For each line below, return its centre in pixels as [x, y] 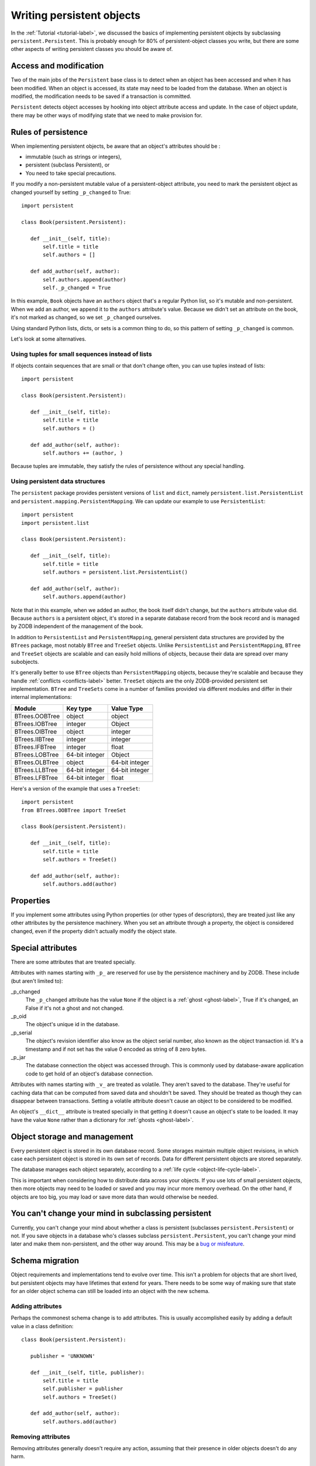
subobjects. [25, 661]
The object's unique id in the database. [73, 1024]
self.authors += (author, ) [83, 453]
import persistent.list [55, 523]
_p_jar [18, 1057]
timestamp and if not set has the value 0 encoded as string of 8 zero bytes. [116, 1049]
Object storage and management [72, 1137]
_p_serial [21, 1033]
